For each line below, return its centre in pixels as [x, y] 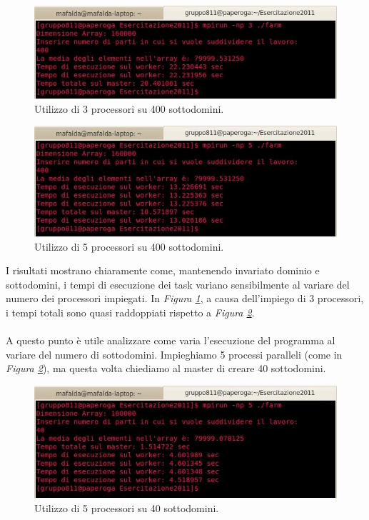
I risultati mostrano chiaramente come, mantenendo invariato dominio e [163, 270]
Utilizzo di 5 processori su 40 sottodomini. [127, 507]
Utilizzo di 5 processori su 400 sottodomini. [129, 246]
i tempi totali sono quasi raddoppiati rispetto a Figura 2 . [130, 312]
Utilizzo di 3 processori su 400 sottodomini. [129, 108]
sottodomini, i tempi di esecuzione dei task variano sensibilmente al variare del [178, 284]
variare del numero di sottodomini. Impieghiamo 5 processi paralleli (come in [174, 354]
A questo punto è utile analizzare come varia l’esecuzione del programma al [171, 340]
